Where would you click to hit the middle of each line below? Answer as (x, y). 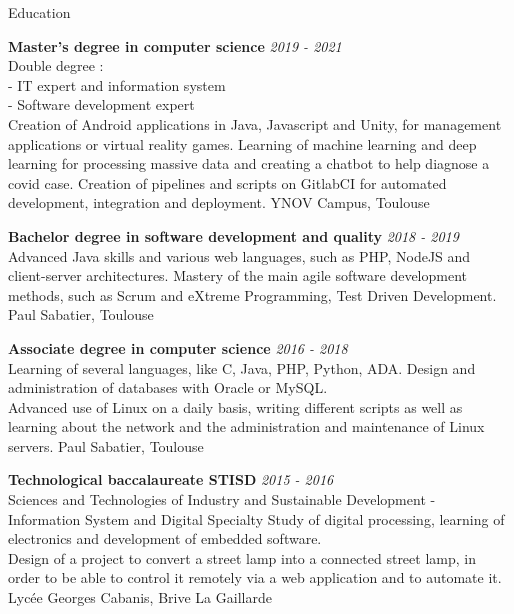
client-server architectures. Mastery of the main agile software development (237, 275)
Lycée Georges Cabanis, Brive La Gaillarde (140, 597)
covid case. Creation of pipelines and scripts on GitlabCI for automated (227, 182)
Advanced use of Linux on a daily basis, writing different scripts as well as (235, 406)
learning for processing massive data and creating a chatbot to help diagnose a (249, 163)
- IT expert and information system (117, 84)
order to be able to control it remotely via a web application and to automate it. (255, 577)
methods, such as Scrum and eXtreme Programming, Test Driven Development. (252, 294)
